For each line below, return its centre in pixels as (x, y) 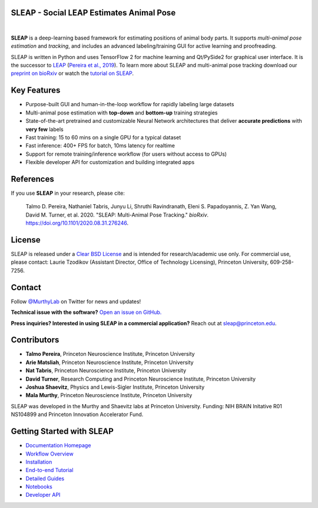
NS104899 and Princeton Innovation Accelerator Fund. (77, 414)
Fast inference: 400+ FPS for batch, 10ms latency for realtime (100, 146)
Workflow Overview (49, 454)
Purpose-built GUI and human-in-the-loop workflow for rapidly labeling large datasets (130, 104)
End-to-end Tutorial (49, 470)
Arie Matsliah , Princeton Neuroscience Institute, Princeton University (110, 362)
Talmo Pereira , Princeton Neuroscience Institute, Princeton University (110, 354)
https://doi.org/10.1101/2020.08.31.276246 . (77, 223)
